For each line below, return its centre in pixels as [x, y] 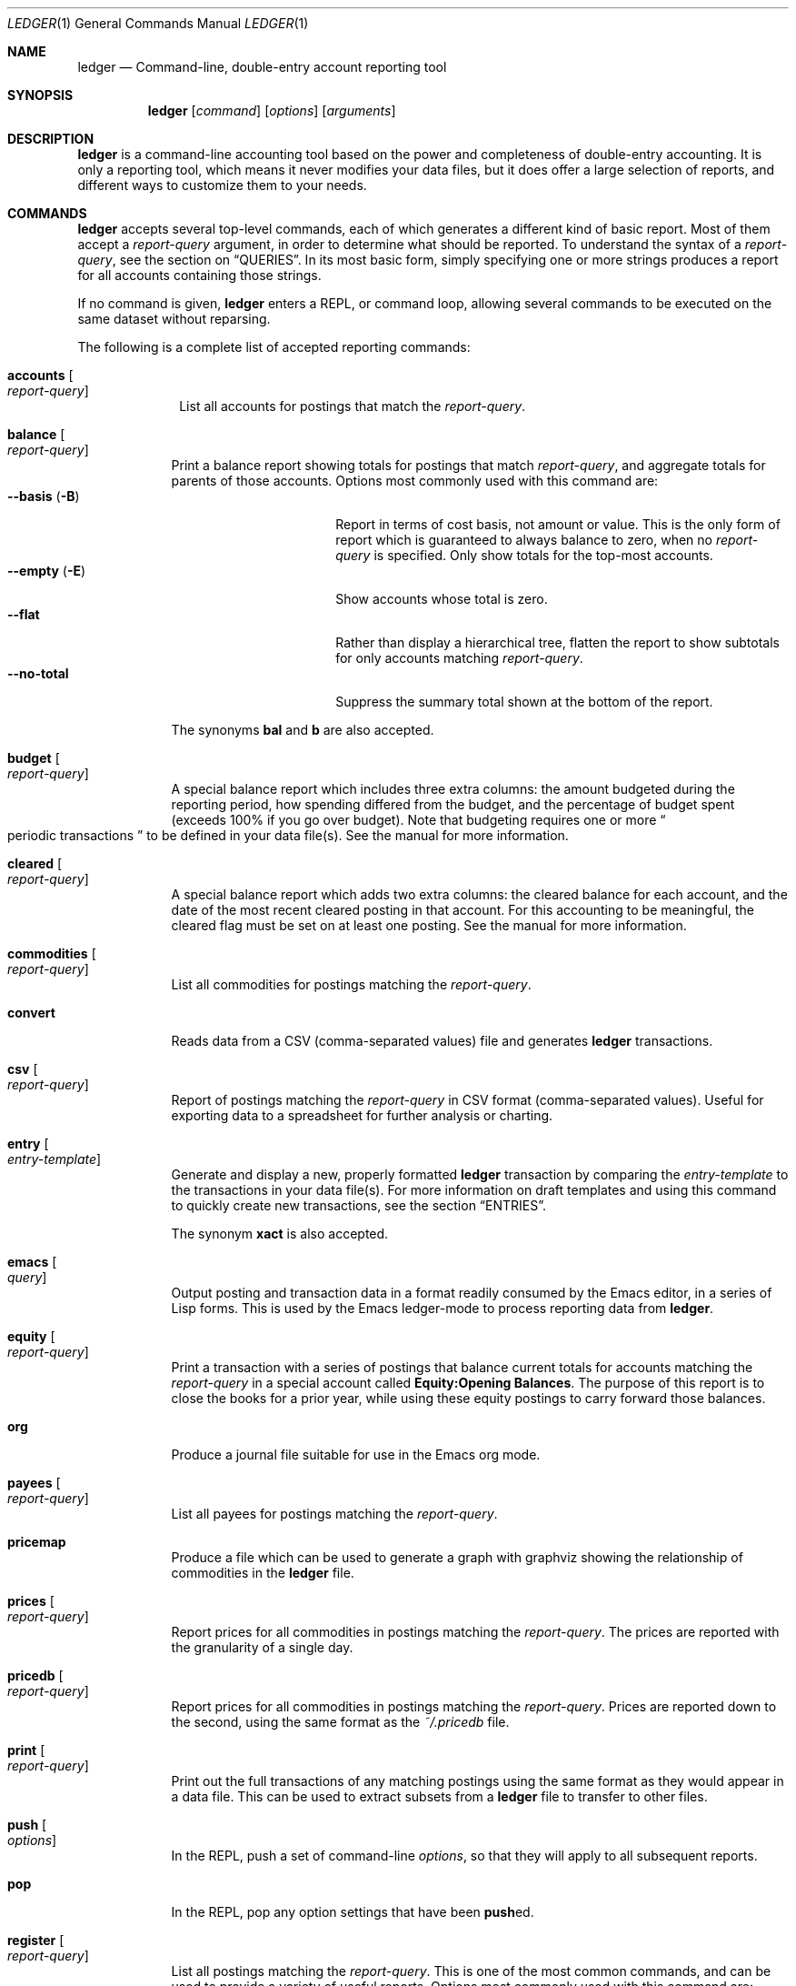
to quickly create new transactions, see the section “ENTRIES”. [358, 1205]
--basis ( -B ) [44, 496]
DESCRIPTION [51, 139]
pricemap [37, 1542]
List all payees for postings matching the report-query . [334, 1514]
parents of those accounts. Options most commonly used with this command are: [415, 481]
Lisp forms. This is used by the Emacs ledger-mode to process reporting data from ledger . [443, 1308]
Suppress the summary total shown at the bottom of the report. [524, 702]
